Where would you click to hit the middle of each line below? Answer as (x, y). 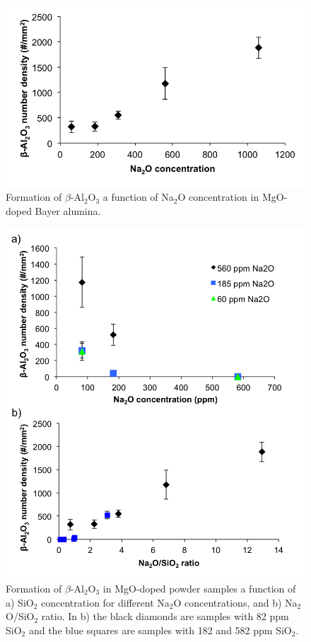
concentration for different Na (105, 602)
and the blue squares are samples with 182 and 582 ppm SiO (160, 630)
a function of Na (138, 197)
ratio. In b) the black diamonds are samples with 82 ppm (165, 616)
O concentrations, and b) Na (235, 602)
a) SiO (20, 602)
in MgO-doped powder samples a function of (199, 588)
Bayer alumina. (68, 211)
